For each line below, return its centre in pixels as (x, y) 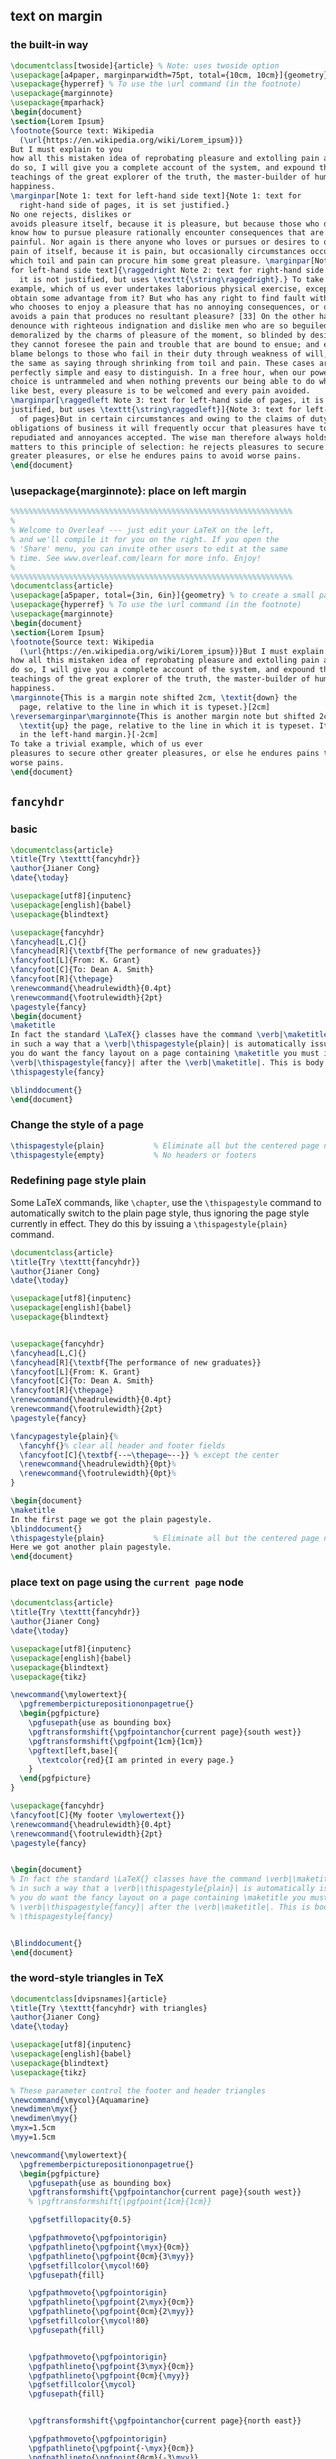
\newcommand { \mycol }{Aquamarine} (80, 2100)
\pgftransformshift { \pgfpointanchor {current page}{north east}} (165, 2421)
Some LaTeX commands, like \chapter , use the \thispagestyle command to (166, 1202)
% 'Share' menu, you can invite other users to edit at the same (149, 549)
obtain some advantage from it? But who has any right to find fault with (169, 298)
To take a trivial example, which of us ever (106, 744)
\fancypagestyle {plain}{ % (64, 1436)
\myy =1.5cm (33, 2137)
